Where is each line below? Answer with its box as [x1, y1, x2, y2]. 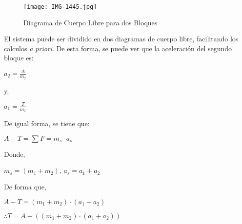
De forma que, [4, 181, 46, 191]
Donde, [4, 149, 25, 159]
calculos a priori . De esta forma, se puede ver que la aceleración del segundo [4, 43, 232, 53]
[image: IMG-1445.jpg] [23, 3, 97, 10]
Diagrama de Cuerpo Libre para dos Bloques [23, 17, 158, 27]
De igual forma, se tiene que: [4, 118, 90, 129]
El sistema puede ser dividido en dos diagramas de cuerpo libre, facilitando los [4, 34, 239, 44]
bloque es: [4, 53, 34, 63]
